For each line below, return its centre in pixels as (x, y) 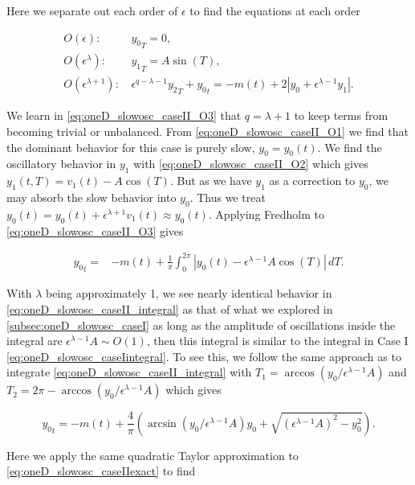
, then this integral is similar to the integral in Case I (277, 341)
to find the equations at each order (275, 10)
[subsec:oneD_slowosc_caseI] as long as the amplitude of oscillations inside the (201, 325)
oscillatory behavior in (61, 164)
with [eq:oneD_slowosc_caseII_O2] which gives (251, 164)
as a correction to (312, 181)
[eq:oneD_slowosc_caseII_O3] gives (95, 230)
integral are (35, 341)
